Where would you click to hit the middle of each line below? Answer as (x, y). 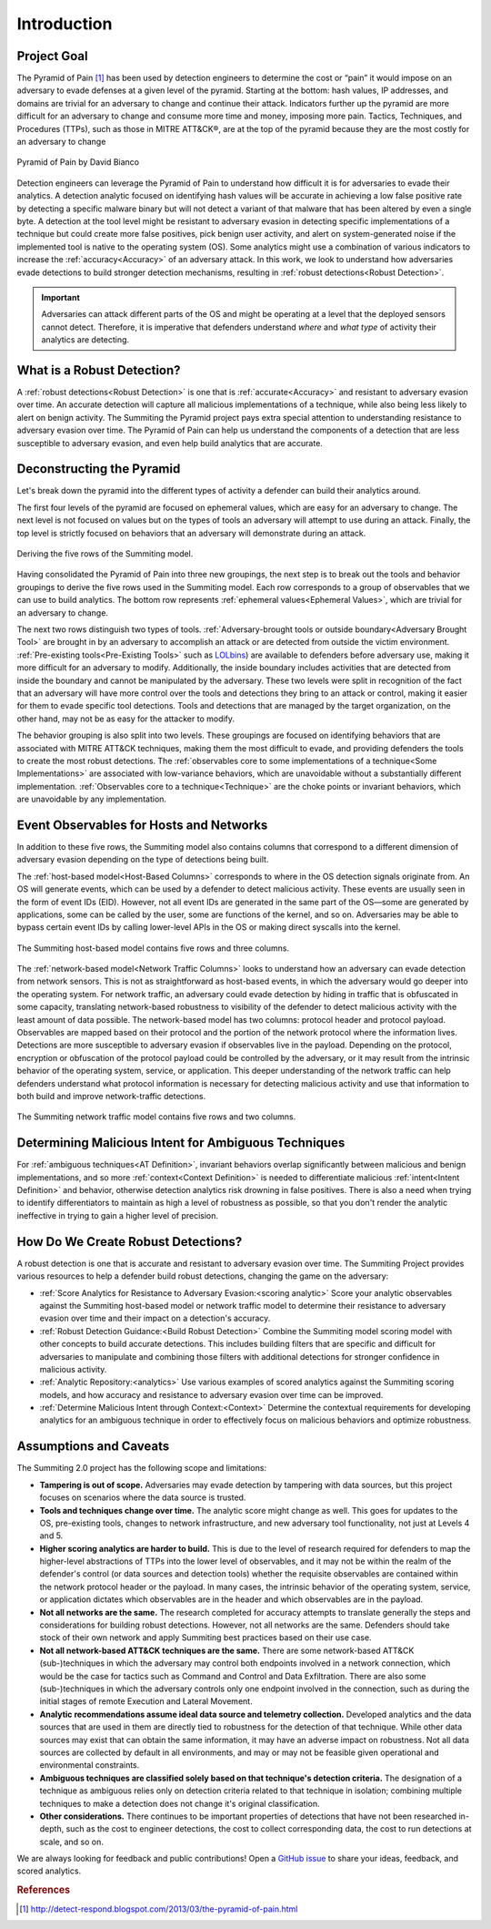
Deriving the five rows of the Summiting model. (105, 554)
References (44, 1890)
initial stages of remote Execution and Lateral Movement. (146, 1701)
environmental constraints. (90, 1765)
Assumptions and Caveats (93, 1447)
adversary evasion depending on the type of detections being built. (143, 860)
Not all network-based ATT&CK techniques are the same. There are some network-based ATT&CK (227, 1650)
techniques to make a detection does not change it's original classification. (180, 1803)
